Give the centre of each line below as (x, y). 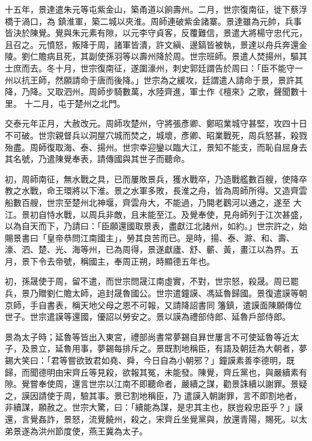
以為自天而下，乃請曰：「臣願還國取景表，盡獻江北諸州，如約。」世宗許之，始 (156, 226)
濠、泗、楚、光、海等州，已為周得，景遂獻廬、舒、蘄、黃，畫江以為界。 (148, 249)
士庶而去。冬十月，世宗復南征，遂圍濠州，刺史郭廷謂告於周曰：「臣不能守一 (154, 67)
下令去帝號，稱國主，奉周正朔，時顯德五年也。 (122, 261)
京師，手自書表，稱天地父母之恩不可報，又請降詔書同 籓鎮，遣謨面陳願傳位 (153, 304)
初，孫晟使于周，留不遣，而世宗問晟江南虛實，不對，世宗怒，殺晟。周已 (148, 281)
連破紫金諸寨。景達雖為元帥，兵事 (234, 21)
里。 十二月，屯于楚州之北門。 (65, 103)
